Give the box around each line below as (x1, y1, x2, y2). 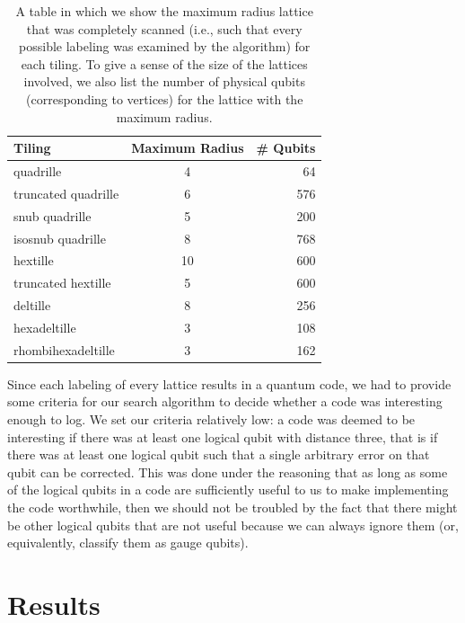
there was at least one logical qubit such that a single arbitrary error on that (7, 445, 430, 464)
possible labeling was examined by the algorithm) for (19, 37, 311, 56)
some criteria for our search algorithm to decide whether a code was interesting (7, 392, 443, 411)
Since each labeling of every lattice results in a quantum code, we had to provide (7, 374, 452, 393)
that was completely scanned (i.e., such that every (26, 19, 303, 38)
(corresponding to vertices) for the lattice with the (26, 89, 303, 108)
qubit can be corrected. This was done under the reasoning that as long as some (7, 462, 448, 481)
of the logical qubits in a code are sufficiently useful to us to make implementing (7, 480, 449, 499)
